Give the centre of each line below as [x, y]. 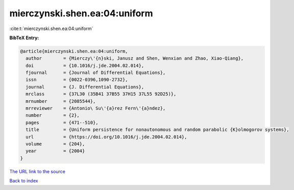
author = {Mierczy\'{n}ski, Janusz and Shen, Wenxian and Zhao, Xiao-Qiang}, [135, 58]
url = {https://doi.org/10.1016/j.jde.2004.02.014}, [106, 137]
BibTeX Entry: [24, 38]
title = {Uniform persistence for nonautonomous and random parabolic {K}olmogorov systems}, [157, 130]
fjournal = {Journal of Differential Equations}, [96, 73]
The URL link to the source [38, 171]
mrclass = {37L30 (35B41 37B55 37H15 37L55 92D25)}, [101, 94]
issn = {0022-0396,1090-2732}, [77, 80]
